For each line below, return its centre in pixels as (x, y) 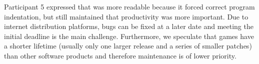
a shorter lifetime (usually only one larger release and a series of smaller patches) (128, 46)
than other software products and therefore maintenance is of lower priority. (120, 55)
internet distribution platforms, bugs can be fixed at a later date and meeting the (129, 26)
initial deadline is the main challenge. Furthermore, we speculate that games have (129, 36)
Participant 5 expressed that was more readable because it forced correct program (129, 6)
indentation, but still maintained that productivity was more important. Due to (126, 16)
